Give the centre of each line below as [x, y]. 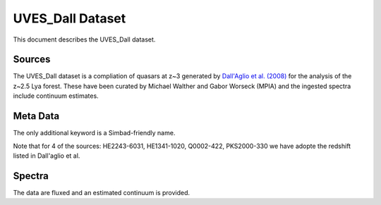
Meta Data [36, 116]
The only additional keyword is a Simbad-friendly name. [94, 133]
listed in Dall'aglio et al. [47, 156]
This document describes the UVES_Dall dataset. [84, 39]
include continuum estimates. [56, 96]
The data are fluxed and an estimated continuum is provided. [102, 192]
